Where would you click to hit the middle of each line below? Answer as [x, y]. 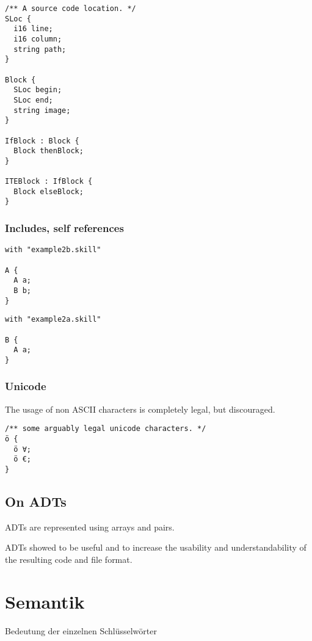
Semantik [45, 601]
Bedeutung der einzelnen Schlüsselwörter [81, 630]
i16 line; [33, 29]
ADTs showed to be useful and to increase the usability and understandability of [156, 547]
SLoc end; [33, 100]
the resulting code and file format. [69, 560]
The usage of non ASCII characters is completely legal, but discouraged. [140, 409]
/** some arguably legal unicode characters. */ [106, 429]
